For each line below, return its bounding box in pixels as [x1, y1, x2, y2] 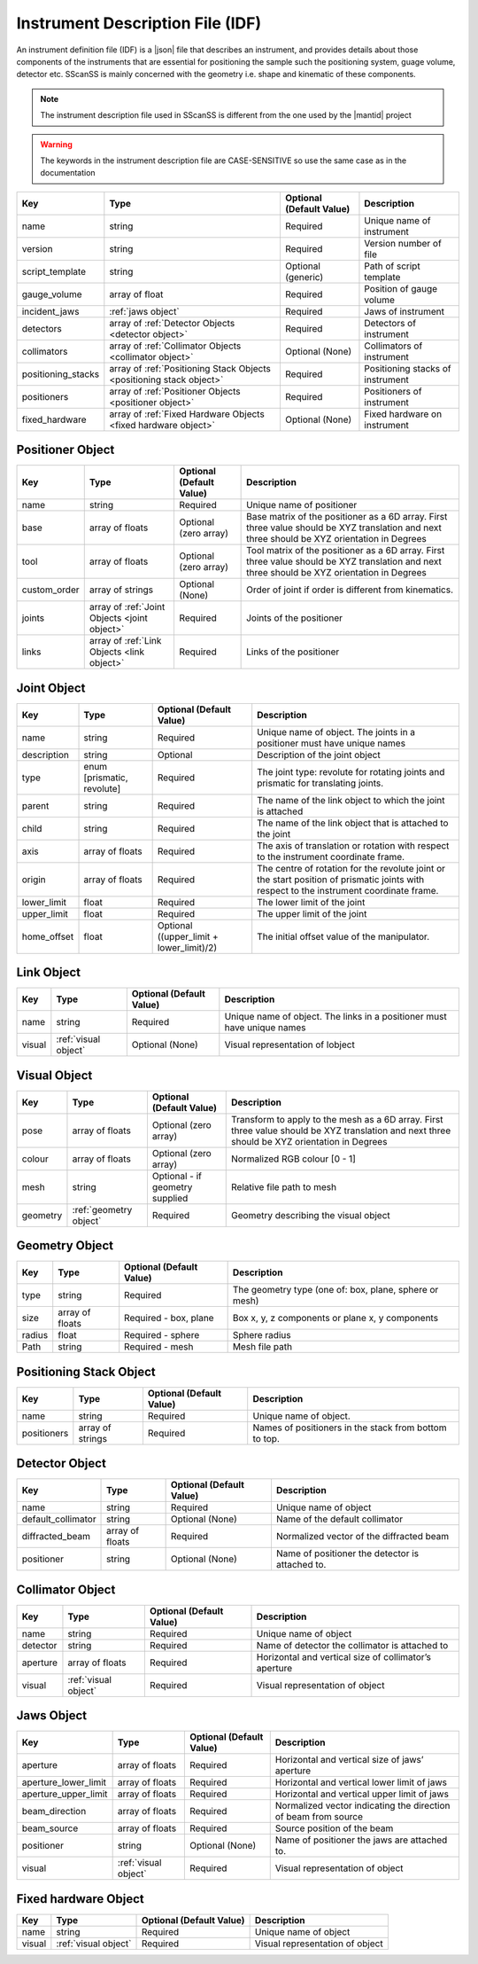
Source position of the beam [274, 1822, 394, 1835]
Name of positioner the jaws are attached [274, 1834, 448, 1846]
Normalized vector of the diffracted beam [275, 1530, 450, 1543]
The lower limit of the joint [257, 896, 366, 908]
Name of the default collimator [275, 1513, 404, 1525]
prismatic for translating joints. [257, 777, 384, 789]
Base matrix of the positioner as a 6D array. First [246, 511, 448, 523]
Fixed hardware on [364, 408, 443, 420]
